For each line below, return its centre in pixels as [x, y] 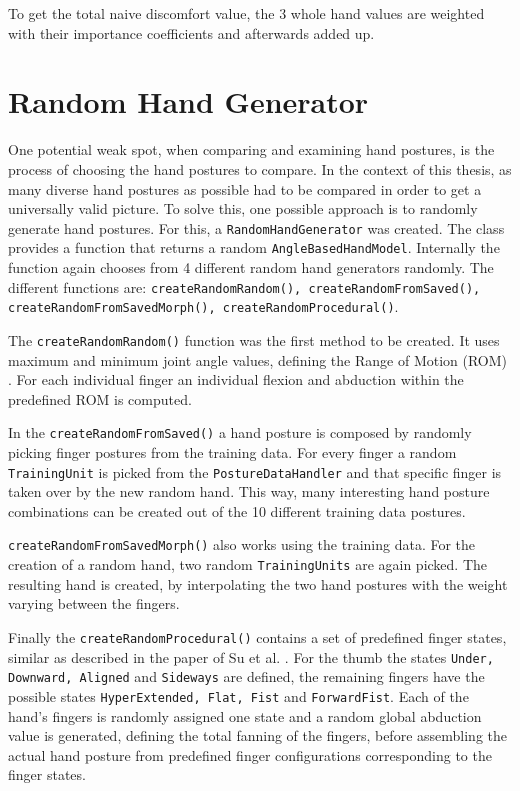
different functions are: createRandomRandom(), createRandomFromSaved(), [244, 286]
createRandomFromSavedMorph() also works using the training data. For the [242, 544]
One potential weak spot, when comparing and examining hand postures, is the [251, 149]
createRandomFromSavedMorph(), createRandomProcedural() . [203, 306]
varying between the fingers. [94, 603]
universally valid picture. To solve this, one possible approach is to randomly [243, 208]
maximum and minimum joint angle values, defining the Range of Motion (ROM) [258, 359]
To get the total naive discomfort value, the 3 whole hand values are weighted [246, 13]
